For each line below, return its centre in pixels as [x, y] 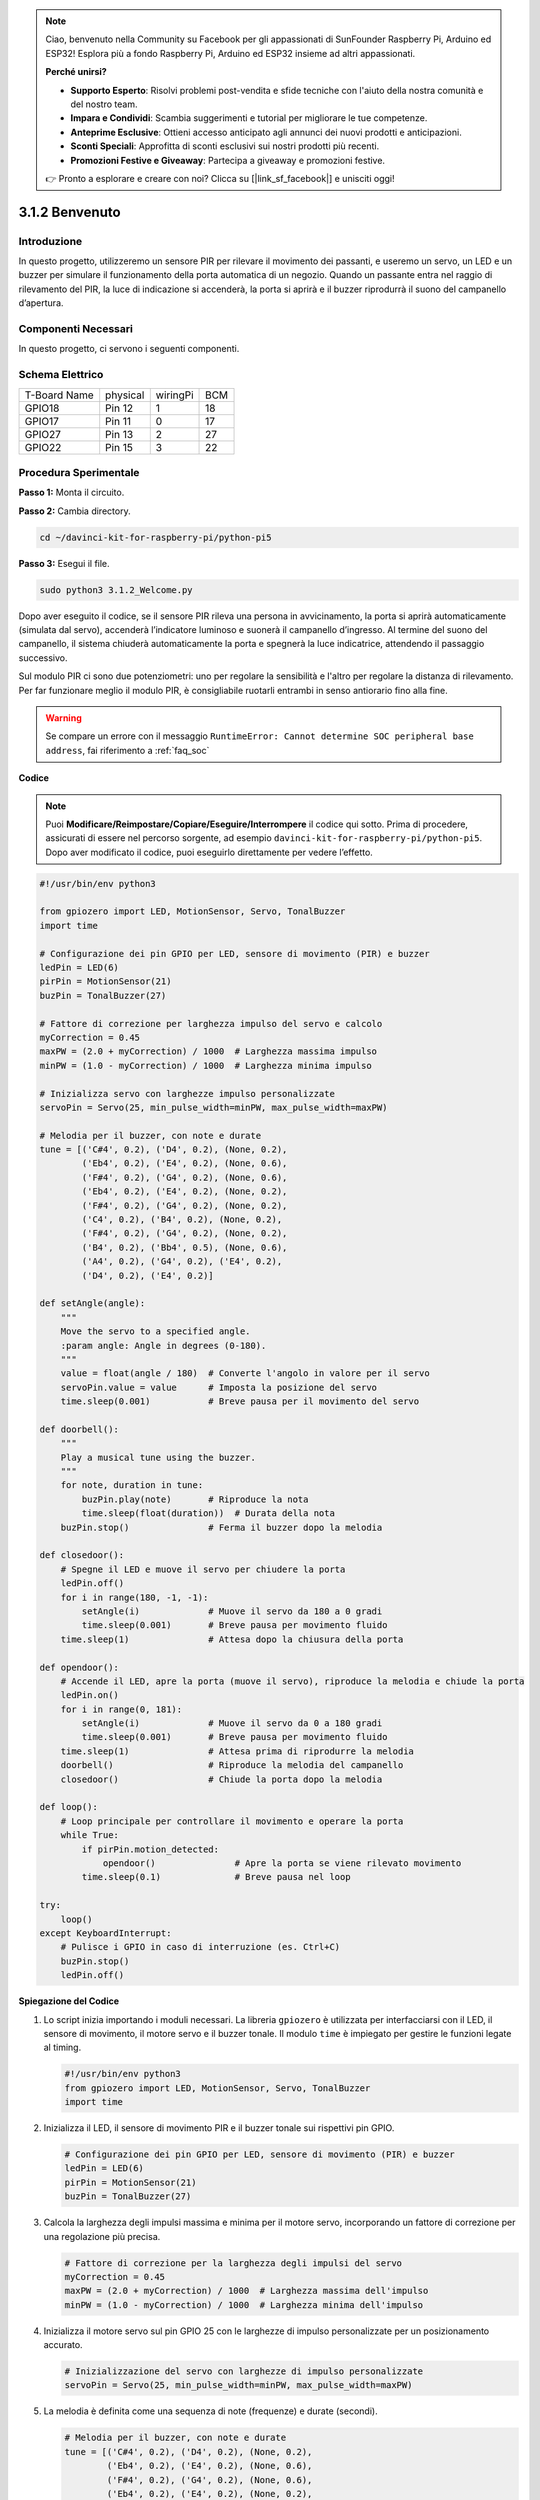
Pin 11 [118, 421]
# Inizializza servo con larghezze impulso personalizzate [187, 1093]
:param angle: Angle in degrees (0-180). [163, 1345]
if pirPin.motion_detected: [150, 1849]
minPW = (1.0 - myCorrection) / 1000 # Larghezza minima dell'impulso [244, 2304]
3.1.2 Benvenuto [69, 211]
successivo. [43, 657]
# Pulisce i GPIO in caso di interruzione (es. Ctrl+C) [200, 1947]
